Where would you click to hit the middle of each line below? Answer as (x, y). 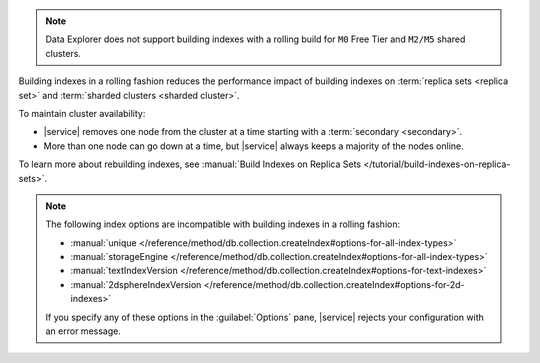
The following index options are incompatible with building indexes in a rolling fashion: (222, 224)
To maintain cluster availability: (82, 113)
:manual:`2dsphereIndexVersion (136, 284)
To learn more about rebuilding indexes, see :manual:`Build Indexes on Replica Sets (190, 164)
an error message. (83, 331)
